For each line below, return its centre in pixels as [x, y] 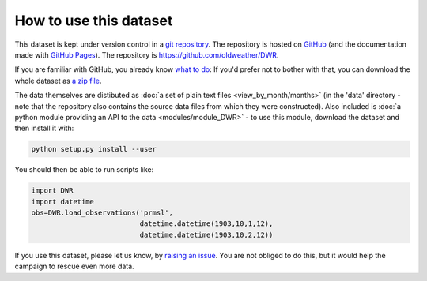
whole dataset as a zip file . [58, 81]
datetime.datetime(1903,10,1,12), [206, 224]
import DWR [52, 191]
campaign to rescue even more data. [74, 266]
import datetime [63, 202]
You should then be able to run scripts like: [84, 170]
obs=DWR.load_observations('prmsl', [102, 213]
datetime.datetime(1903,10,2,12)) [206, 234]
